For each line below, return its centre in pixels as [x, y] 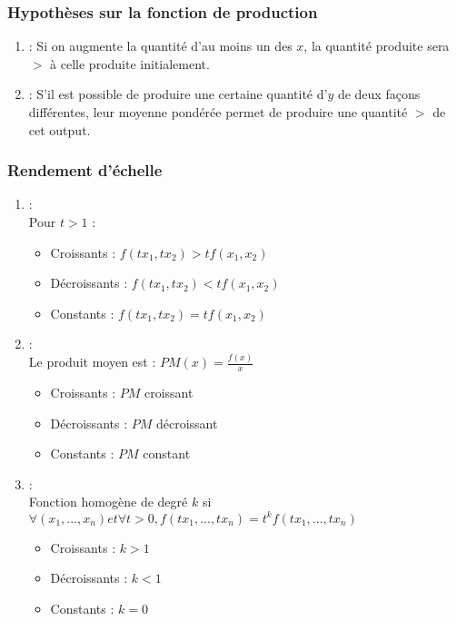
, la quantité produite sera [377, 46]
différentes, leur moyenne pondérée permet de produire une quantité [218, 112]
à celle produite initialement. [130, 63]
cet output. [60, 129]
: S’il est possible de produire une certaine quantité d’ [178, 94]
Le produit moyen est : [92, 362]
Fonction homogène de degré [108, 502]
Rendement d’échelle [85, 170]
